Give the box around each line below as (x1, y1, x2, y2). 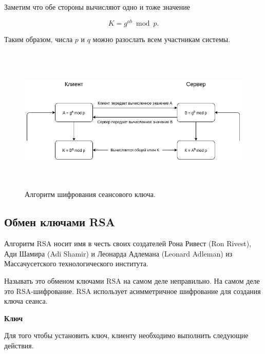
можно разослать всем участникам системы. (92, 33, 231, 44)
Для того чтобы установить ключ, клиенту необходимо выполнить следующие (4, 330, 249, 341)
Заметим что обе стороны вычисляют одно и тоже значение (4, 2, 190, 12)
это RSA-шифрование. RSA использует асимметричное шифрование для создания (4, 285, 261, 296)
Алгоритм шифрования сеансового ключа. (25, 189, 156, 200)
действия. (4, 340, 34, 350)
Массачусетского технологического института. (4, 258, 148, 269)
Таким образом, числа (4, 33, 73, 44)
